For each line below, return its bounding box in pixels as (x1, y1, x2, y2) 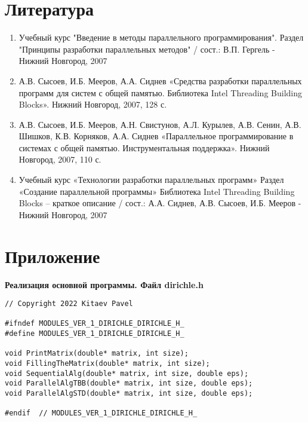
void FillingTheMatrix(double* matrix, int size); (5, 359, 210, 368)
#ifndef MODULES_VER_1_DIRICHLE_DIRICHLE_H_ (5, 319, 184, 328)
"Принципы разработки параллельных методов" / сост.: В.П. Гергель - (19, 42, 275, 55)
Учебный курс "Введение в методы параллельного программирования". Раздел (19, 31, 304, 44)
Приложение (5, 243, 100, 268)
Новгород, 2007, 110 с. (19, 153, 101, 166)
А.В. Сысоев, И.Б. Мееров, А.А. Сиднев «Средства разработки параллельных (19, 74, 302, 87)
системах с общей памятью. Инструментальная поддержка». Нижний (19, 141, 270, 154)
